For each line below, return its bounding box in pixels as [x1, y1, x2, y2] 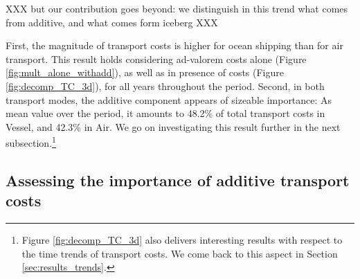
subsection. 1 [6, 134, 56, 150]
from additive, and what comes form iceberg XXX [6, 15, 218, 29]
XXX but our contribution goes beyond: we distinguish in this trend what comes [6, 1, 348, 15]
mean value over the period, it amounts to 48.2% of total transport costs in [6, 106, 325, 120]
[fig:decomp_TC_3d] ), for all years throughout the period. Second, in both [6, 78, 325, 93]
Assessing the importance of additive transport [6, 169, 350, 190]
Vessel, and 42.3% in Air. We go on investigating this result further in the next [6, 119, 341, 134]
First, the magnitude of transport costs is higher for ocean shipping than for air [6, 38, 343, 53]
